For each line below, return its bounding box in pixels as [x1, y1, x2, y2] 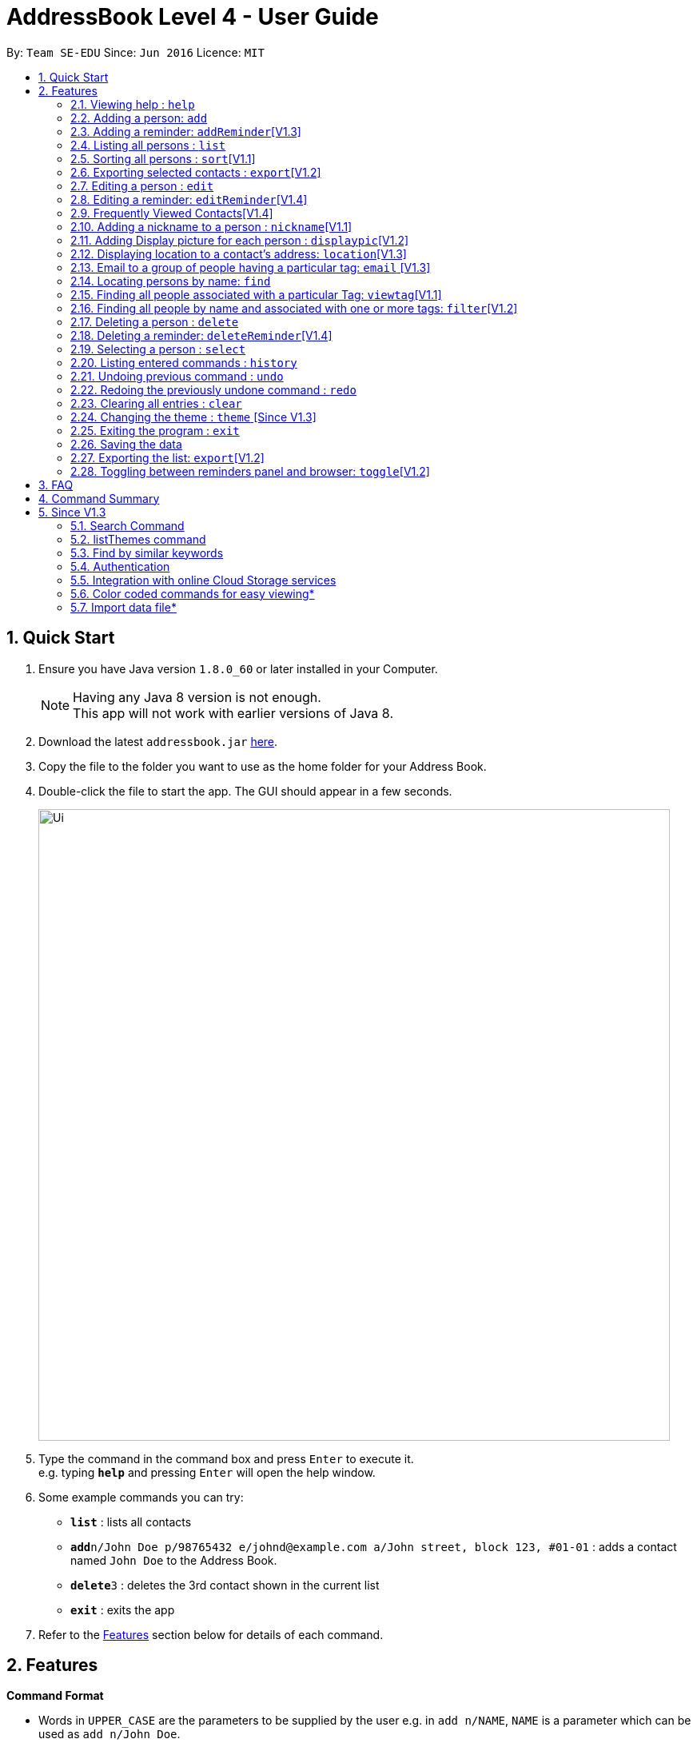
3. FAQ [38, 477, 74, 492]
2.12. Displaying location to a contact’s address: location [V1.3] [70, 246, 407, 261]
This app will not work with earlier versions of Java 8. [73, 704, 393, 721]
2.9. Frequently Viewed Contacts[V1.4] [70, 205, 273, 220]
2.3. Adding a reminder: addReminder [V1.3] [70, 124, 301, 138]
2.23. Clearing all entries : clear [70, 396, 242, 410]
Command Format [6, 1689, 104, 1703]
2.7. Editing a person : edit [70, 178, 214, 193]
